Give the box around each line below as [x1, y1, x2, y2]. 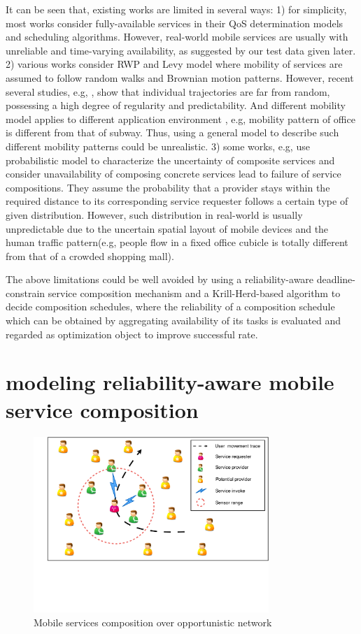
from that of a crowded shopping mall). [6, 248, 174, 263]
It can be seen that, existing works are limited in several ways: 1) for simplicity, [6, 2, 347, 16]
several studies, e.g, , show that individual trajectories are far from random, [6, 84, 330, 99]
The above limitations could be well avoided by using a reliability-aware [6, 272, 314, 287]
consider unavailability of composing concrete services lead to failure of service [6, 166, 341, 181]
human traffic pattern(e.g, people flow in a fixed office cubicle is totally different [6, 235, 348, 250]
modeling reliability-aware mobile [6, 368, 334, 396]
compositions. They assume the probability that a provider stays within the [6, 180, 330, 194]
